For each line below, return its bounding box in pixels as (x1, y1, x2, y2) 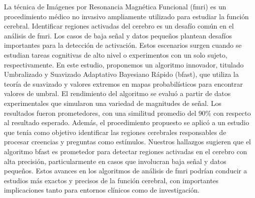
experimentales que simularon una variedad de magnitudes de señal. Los (4, 98, 222, 108)
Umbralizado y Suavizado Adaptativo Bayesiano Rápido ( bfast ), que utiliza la (4, 69, 239, 79)
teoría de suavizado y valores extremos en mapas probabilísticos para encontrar (4, 78, 243, 89)
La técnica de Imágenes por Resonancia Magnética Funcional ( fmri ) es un (4, 1, 226, 11)
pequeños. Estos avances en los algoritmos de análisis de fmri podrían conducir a (4, 165, 247, 176)
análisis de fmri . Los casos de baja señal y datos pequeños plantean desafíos (4, 30, 232, 40)
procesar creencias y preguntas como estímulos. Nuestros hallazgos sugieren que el (4, 136, 251, 147)
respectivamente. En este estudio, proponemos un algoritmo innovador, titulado (4, 59, 244, 69)
